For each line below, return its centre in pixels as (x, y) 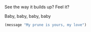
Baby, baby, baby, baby (28, 16)
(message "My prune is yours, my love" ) (46, 25)
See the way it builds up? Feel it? (37, 7)
